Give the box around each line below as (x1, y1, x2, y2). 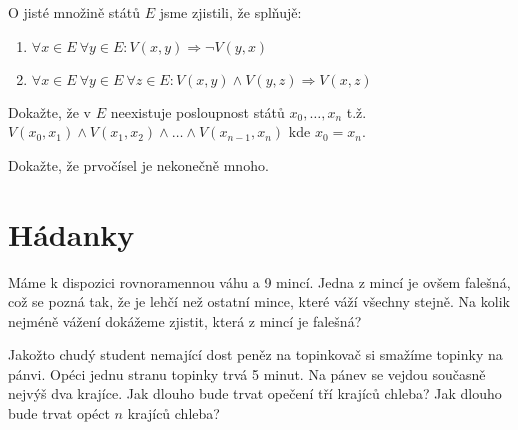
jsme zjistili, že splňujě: (159, 2, 302, 22)
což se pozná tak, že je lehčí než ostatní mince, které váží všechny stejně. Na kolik (8, 291, 510, 312)
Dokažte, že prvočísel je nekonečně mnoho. (8, 154, 269, 175)
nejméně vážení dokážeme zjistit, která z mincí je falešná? (8, 310, 362, 331)
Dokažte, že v (8, 101, 92, 122)
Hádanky (8, 213, 135, 254)
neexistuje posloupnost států (110, 101, 285, 122)
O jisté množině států (8, 2, 140, 22)
